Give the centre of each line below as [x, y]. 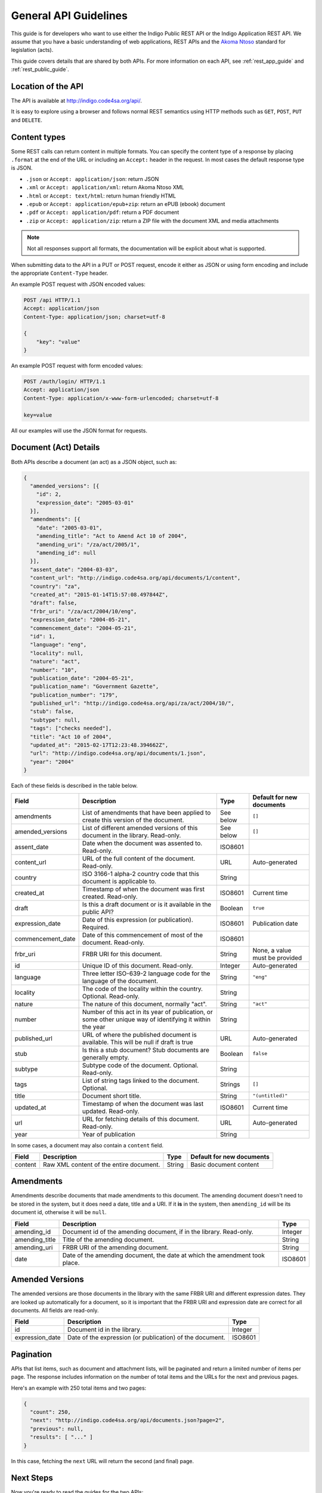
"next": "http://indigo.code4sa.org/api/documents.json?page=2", [128, 1420]
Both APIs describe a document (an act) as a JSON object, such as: [94, 462]
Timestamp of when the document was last [143, 1104]
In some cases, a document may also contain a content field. [87, 1145]
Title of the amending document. [108, 1239]
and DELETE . [27, 120]
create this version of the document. [133, 820]
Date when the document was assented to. [142, 843]
